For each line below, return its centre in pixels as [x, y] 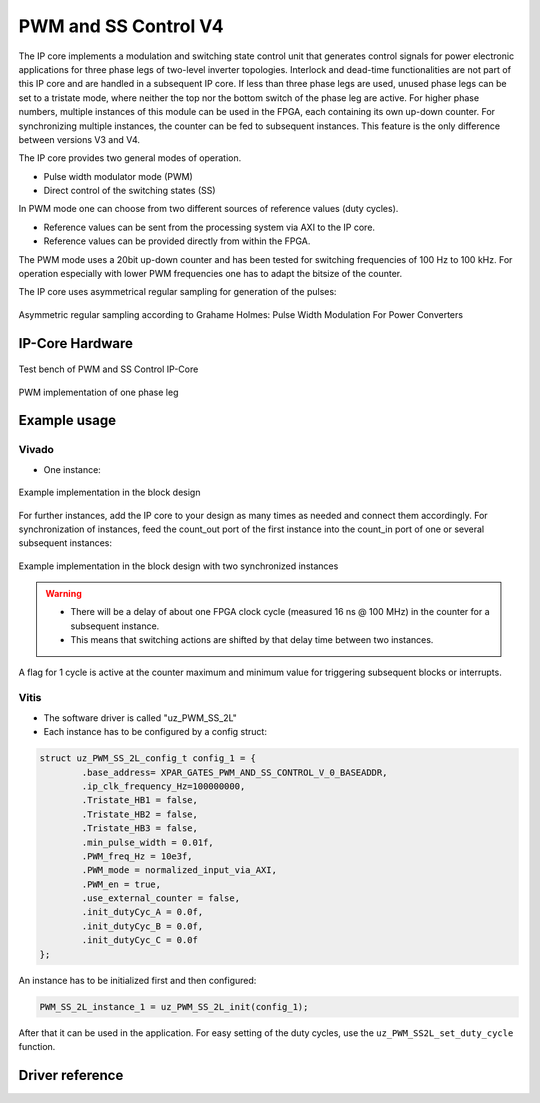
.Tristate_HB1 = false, [140, 800]
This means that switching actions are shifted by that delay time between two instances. [252, 640]
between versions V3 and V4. [79, 139]
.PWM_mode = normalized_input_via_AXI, [179, 870]
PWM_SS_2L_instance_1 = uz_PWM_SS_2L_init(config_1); [174, 1006]
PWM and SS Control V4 [121, 26]
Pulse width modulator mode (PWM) [118, 176]
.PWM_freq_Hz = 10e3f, [137, 856]
